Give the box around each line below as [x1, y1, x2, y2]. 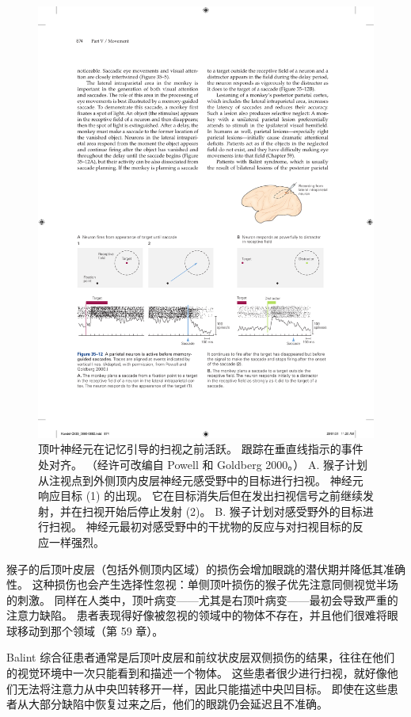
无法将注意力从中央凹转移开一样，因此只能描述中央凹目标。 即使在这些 [17, 680, 387, 696]
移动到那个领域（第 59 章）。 [17, 622, 164, 639]
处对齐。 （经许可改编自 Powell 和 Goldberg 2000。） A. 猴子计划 [38, 456, 368, 472]
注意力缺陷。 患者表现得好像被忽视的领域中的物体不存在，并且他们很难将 [6, 607, 387, 624]
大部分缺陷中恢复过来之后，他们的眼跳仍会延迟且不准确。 [28, 696, 328, 712]
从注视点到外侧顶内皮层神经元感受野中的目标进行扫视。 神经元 [38, 471, 363, 488]
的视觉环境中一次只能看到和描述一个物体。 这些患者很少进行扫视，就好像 [6, 665, 387, 681]
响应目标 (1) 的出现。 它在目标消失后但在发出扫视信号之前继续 [38, 487, 363, 504]
